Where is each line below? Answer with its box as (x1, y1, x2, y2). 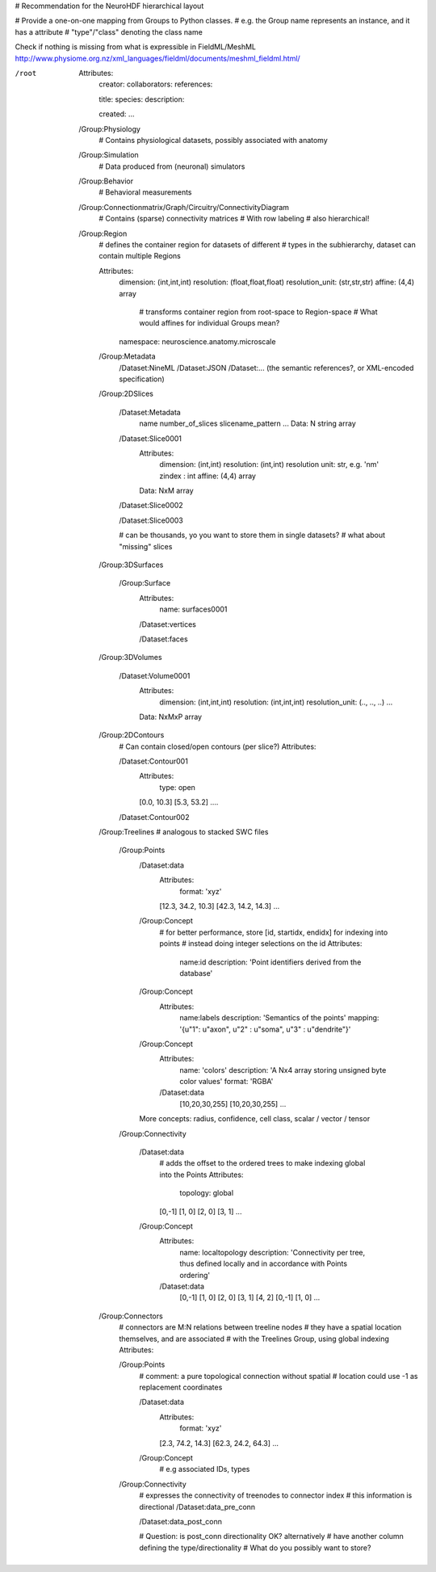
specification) (119, 374, 165, 384)
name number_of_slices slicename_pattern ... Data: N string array (139, 418, 356, 428)
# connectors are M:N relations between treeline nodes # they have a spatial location (119, 1322, 402, 1332)
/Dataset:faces (139, 634, 189, 644)
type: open (159, 782, 195, 792)
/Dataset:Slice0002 (119, 501, 183, 511)
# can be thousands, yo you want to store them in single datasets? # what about (119, 530, 386, 540)
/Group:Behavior (78, 176, 133, 186)
